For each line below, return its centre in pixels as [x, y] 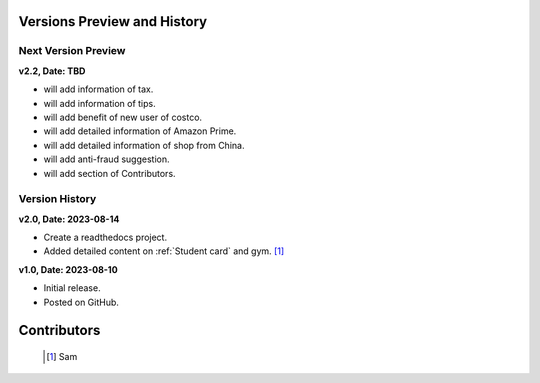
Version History [57, 199]
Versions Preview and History [113, 21]
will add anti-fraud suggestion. [106, 159]
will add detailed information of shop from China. [144, 145]
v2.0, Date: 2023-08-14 [69, 219]
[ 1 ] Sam [62, 356]
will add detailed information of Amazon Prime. [140, 131]
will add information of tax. [98, 89]
